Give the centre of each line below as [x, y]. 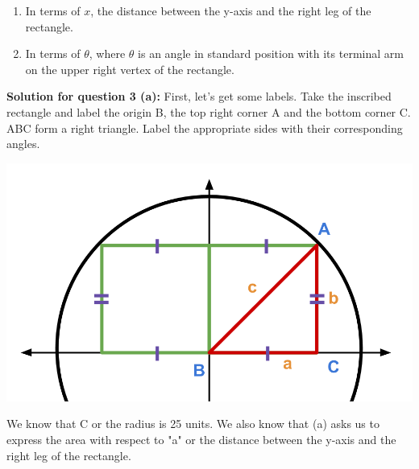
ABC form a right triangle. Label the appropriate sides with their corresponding [205, 128]
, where [107, 53]
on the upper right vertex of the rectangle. [130, 69]
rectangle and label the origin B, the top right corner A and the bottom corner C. [209, 111]
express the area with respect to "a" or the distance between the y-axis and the [201, 440]
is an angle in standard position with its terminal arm [271, 53]
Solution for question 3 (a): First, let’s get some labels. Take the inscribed [199, 96]
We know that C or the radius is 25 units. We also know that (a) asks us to [193, 424]
